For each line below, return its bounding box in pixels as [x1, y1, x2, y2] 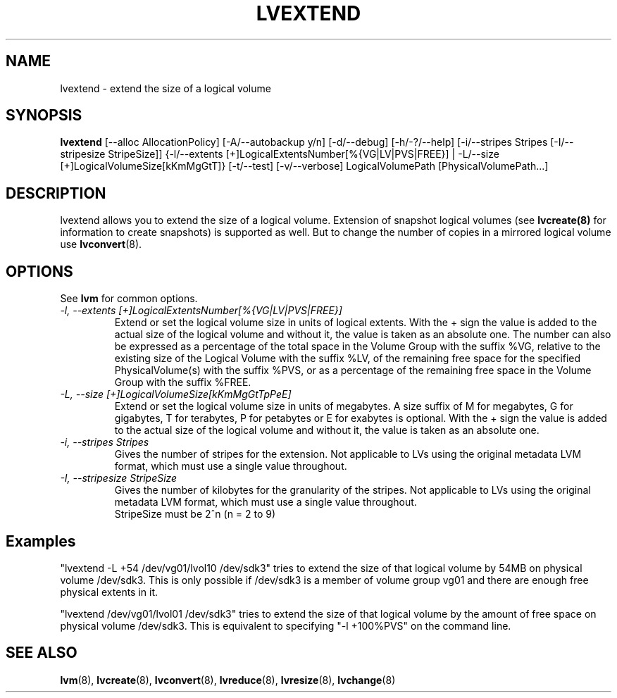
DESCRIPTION [6, 184, 106, 202]
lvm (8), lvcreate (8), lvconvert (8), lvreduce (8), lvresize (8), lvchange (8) [60, 673, 396, 686]
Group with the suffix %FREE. [114, 376, 251, 389]
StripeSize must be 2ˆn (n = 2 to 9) [114, 508, 276, 521]
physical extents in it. [60, 585, 158, 598]
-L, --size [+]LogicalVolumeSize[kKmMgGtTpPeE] [60, 388, 292, 401]
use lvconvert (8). [60, 238, 142, 251]
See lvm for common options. [60, 292, 198, 305]
